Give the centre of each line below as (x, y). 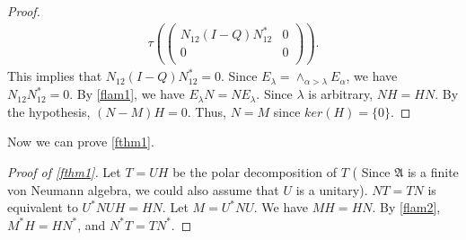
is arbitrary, (341, 94)
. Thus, (207, 111)
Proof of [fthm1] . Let (64, 171)
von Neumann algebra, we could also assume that (143, 189)
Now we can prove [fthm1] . (81, 142)
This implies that (55, 76)
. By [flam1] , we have (127, 94)
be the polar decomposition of (255, 171)
